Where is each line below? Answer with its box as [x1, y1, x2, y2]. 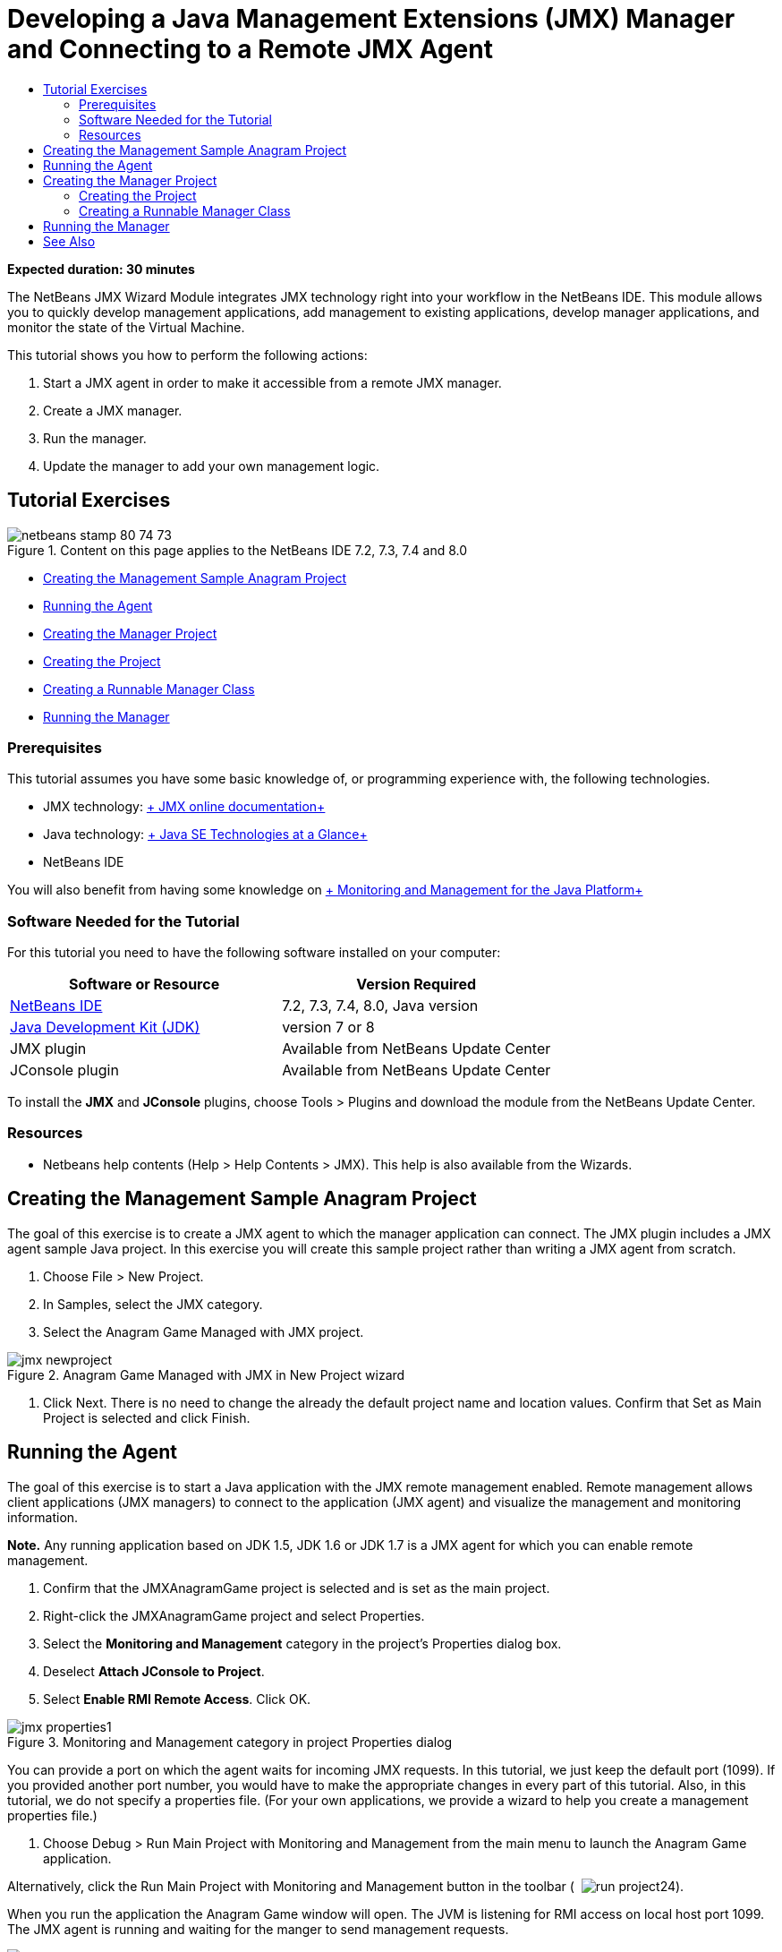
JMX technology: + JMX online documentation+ [43, 799, 326, 815]
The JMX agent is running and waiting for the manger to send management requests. [7, 1921, 509, 1937]
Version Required [356, 975, 477, 994]
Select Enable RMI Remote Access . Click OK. [43, 1691, 311, 1707]
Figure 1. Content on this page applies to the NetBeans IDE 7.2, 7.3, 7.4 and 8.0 [7, 542, 468, 558]
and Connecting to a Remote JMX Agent [7, 34, 493, 64]
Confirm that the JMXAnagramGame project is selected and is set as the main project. [43, 1580, 550, 1596]
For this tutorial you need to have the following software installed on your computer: [7, 945, 501, 961]
